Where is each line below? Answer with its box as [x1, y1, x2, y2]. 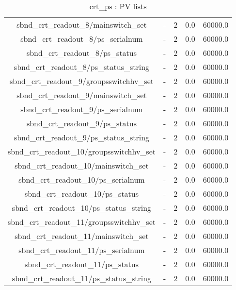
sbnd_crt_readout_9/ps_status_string [14, 132, 150, 143]
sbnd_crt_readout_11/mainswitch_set [15, 230, 149, 241]
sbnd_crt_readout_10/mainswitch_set [15, 160, 149, 171]
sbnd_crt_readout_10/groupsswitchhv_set [8, 146, 156, 157]
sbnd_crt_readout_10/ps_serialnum [18, 174, 145, 185]
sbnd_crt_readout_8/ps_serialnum [20, 33, 143, 44]
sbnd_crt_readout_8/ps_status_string [14, 61, 150, 72]
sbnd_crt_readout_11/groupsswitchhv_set [8, 216, 156, 227]
